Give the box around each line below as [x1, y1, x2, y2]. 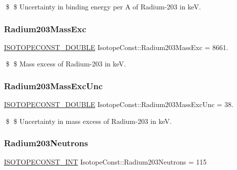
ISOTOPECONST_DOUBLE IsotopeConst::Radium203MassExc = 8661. [4, 42, 229, 52]
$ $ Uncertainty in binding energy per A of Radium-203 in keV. [5, 1, 201, 11]
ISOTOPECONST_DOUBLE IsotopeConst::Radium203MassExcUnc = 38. [4, 99, 234, 110]
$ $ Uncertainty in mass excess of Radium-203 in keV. [5, 115, 172, 126]
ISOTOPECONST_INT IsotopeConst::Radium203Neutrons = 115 [4, 156, 207, 167]
